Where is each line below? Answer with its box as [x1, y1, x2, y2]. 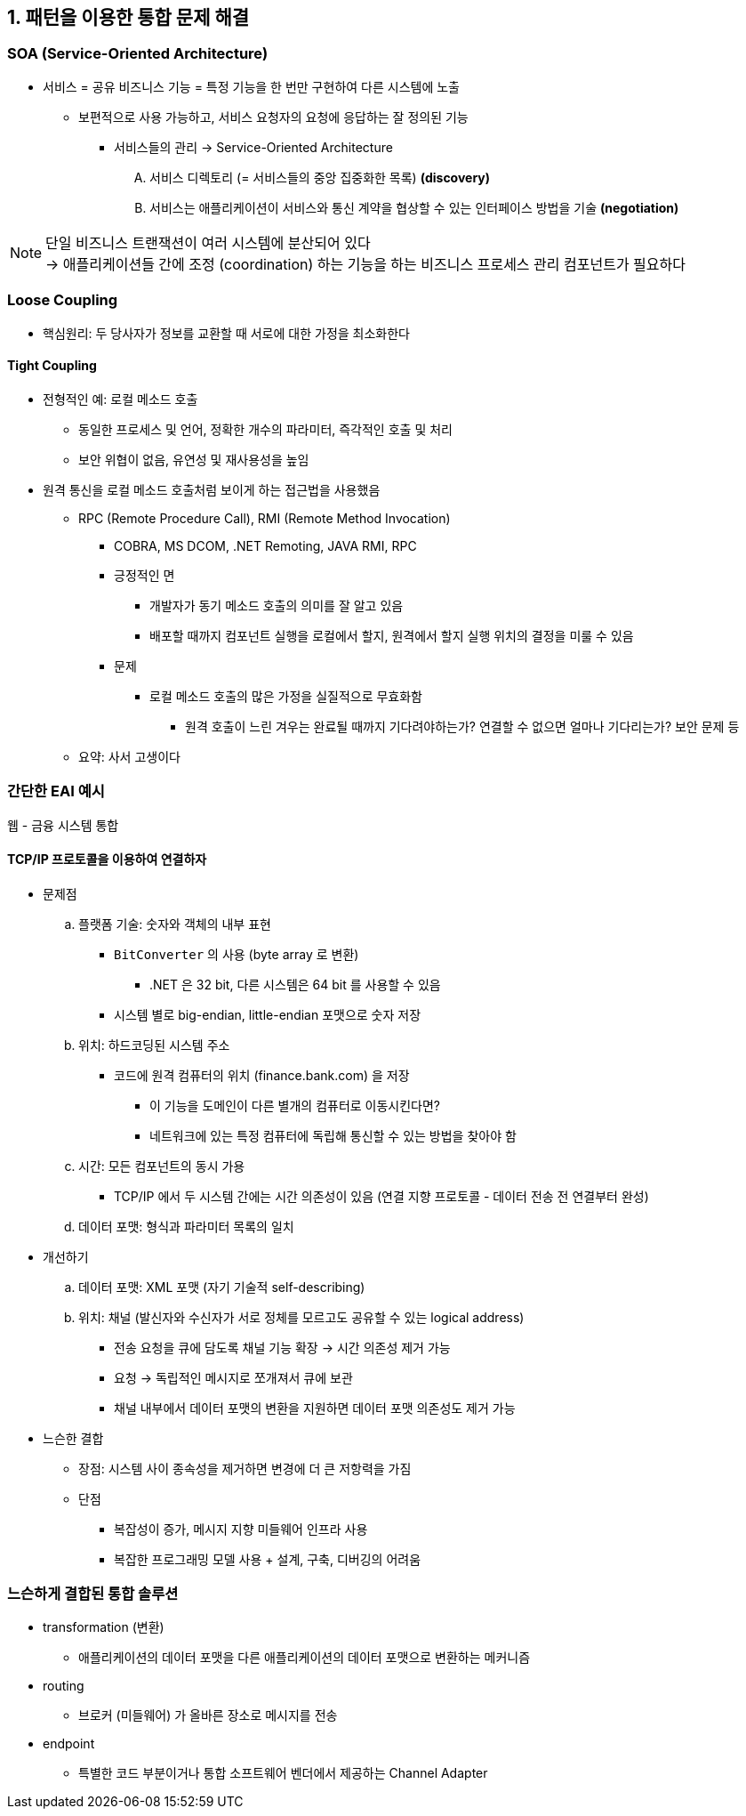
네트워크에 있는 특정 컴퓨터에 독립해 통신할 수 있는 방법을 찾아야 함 [149, 1127, 517, 1143]
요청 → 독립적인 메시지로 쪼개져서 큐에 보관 [114, 1369, 353, 1385]
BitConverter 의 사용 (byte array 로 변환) [114, 946, 359, 962]
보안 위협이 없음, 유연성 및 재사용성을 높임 [78, 451, 309, 467]
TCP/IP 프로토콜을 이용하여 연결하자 [7, 852, 207, 868]
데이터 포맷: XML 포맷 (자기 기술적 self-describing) [78, 1279, 365, 1295]
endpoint [43, 1736, 95, 1752]
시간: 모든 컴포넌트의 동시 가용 [78, 1158, 245, 1174]
